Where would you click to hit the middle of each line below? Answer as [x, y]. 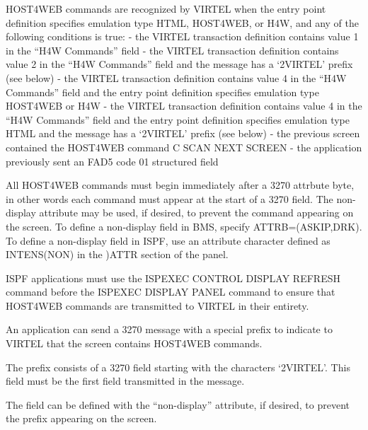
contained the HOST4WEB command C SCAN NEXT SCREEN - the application [184, 147]
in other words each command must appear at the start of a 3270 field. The [169, 198]
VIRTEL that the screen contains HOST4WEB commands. [134, 343]
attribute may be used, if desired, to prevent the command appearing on [196, 213]
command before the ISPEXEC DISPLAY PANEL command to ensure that [171, 292]
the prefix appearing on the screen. [81, 418]
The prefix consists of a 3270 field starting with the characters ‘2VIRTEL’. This [178, 367]
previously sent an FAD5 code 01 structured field [112, 161]
